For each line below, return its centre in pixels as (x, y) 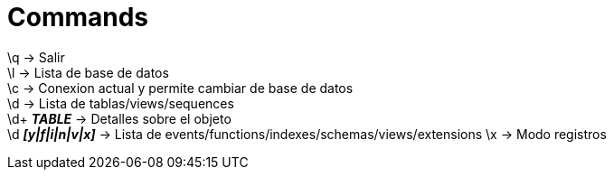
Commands (78, 17)
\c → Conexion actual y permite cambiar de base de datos (180, 88)
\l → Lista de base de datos (88, 72)
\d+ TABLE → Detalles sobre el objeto (119, 118)
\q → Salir (36, 57)
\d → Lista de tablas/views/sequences (121, 103)
